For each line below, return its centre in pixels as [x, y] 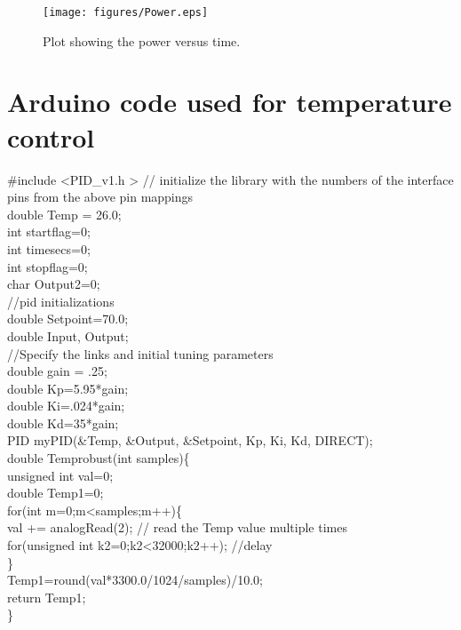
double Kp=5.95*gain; [68, 388]
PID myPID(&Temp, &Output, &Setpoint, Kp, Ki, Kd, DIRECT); [190, 440]
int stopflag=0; [48, 266]
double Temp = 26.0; [64, 214]
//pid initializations [61, 301]
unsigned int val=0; [60, 475]
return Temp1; [47, 597]
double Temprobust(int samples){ [99, 458]
